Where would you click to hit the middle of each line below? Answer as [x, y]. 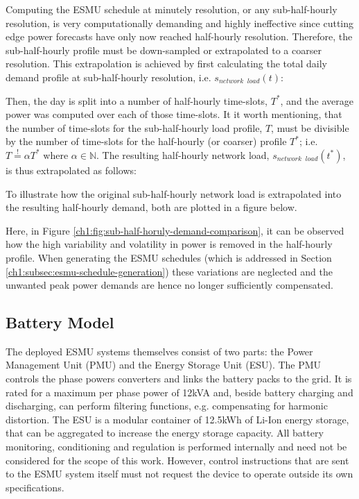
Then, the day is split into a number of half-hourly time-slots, [137, 100]
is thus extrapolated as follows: [71, 170]
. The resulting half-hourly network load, [183, 154]
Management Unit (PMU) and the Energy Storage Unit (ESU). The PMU [164, 365]
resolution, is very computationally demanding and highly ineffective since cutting [180, 23]
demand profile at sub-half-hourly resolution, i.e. [108, 77]
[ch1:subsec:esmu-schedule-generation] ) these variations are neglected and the [169, 271]
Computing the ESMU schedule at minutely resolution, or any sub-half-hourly [172, 9]
